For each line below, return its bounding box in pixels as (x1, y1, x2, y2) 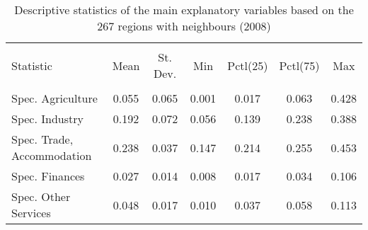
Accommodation (11, 147, 92, 163)
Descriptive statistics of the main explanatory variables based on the (14, 1, 354, 18)
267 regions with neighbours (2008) (97, 18, 271, 34)
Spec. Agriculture (11, 90, 98, 106)
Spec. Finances (11, 168, 85, 184)
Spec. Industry (11, 110, 84, 127)
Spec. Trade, (11, 131, 74, 147)
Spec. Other (11, 188, 71, 205)
